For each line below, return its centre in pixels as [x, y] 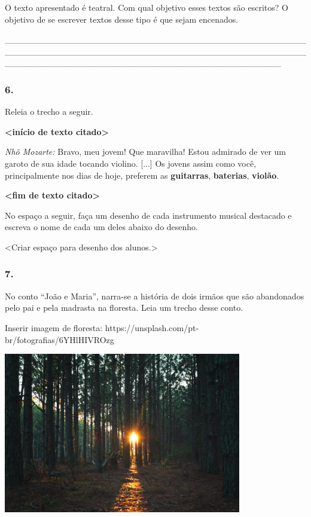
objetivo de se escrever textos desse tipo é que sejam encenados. [122, 19]
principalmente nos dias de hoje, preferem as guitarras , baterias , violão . [142, 175]
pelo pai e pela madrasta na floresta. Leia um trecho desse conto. [124, 308]
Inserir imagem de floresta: [54, 327]
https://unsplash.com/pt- [152, 327]
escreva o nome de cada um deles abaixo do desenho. [101, 227]
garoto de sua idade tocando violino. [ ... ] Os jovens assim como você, [131, 163]
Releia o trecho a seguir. [49, 111]
